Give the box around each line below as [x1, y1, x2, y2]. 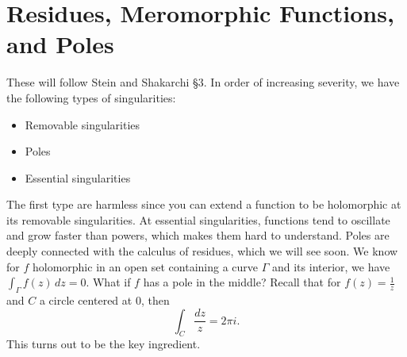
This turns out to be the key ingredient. [6, 336, 201, 352]
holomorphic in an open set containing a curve [32, 258, 259, 274]
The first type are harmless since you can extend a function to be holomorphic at [6, 196, 401, 213]
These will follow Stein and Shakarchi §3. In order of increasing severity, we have [6, 74, 400, 90]
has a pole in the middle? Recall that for [143, 274, 341, 290]
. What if [86, 274, 131, 290]
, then [140, 292, 170, 309]
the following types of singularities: [6, 89, 176, 106]
